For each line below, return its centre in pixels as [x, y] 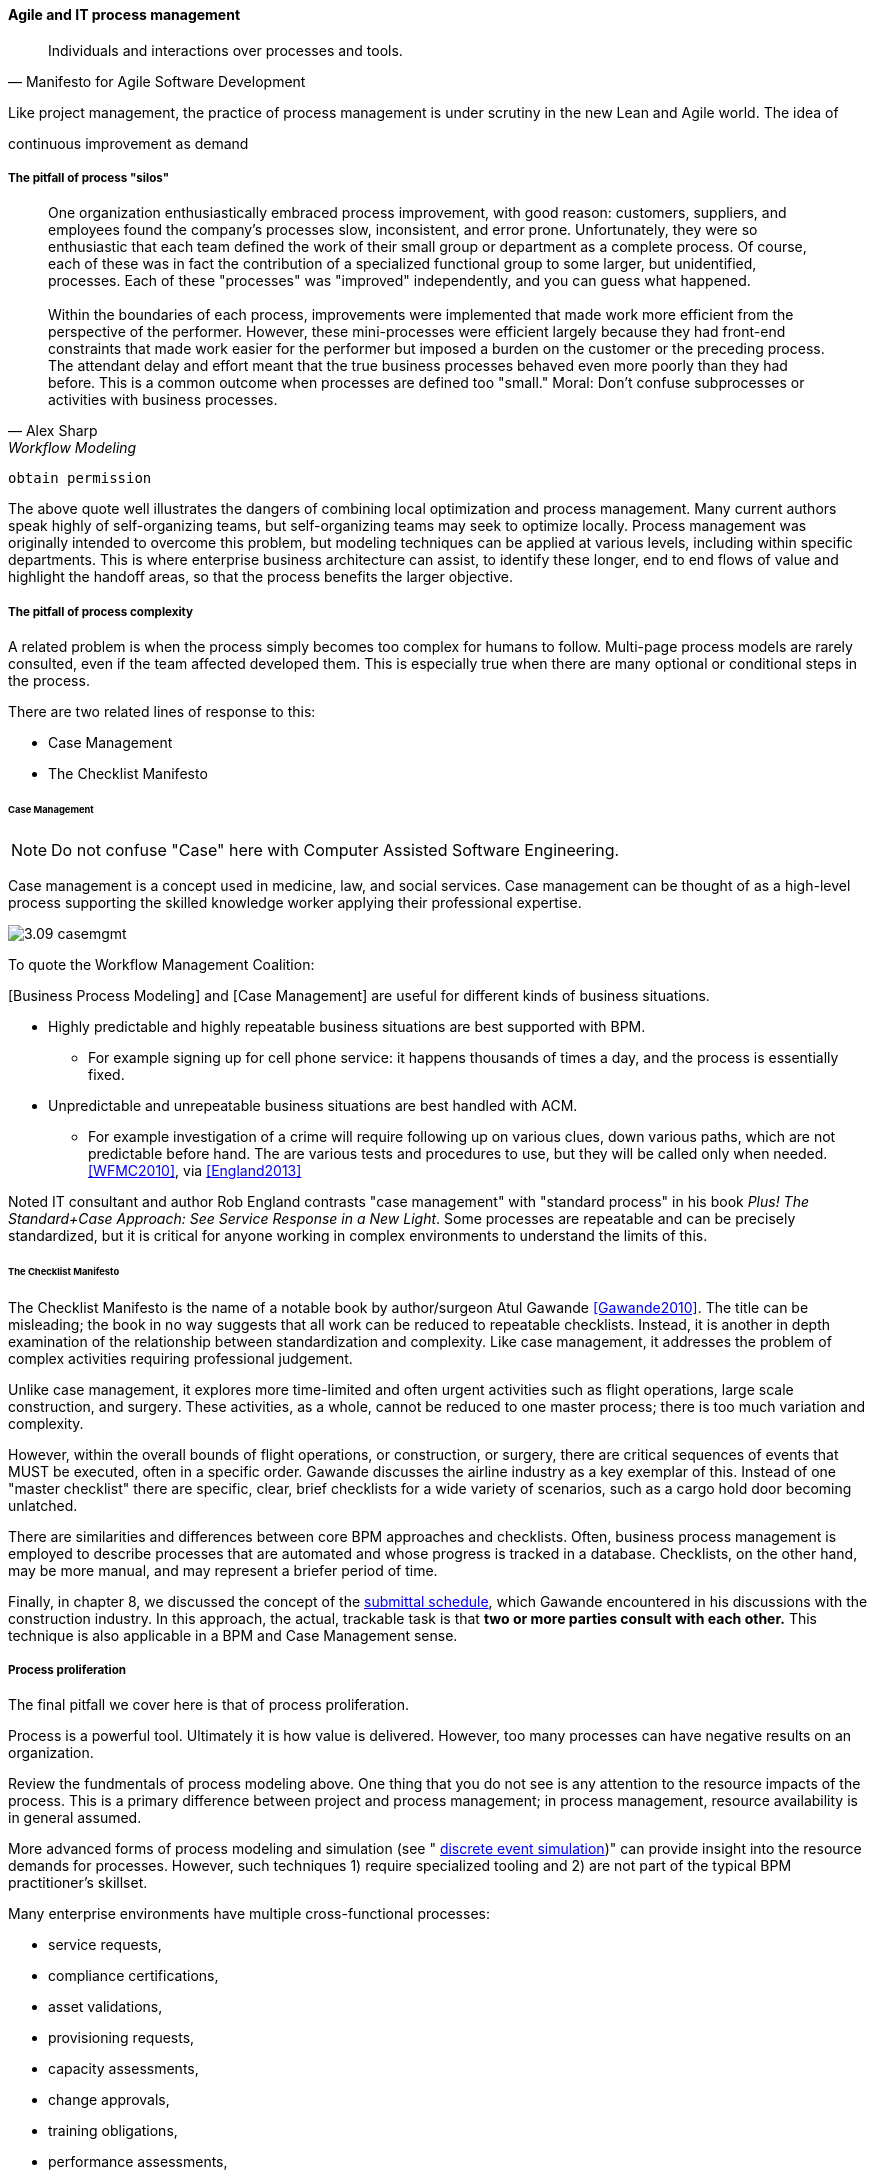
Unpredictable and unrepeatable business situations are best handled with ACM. [313, 1105]
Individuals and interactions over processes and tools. [225, 50]
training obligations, [113, 2131]
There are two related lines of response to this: [162, 712]
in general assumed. [75, 1818]
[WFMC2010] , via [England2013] [195, 1170]
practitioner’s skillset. [78, 1883]
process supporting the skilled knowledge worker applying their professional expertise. [295, 902]
